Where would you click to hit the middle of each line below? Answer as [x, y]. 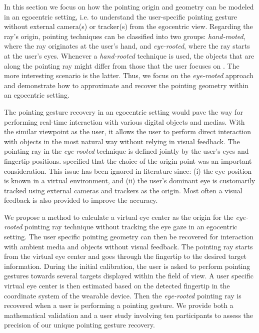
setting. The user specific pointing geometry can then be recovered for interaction [129, 237]
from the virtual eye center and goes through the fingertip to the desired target [125, 256]
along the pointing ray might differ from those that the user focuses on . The [122, 65]
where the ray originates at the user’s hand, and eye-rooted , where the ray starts [127, 46]
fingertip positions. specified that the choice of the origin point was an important [128, 160]
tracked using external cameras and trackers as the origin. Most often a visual [123, 190]
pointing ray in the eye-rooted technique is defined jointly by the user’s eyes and [126, 151]
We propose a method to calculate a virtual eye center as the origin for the [119, 217]
